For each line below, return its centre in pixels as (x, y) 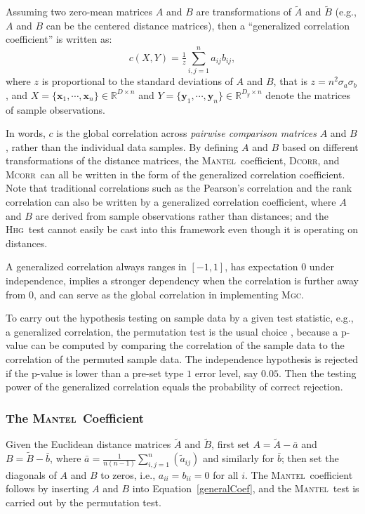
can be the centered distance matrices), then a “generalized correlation (198, 25)
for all (226, 474)
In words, (26, 133)
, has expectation (261, 266)
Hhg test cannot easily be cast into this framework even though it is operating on (182, 229)
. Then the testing (317, 373)
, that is (290, 81)
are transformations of (244, 12)
